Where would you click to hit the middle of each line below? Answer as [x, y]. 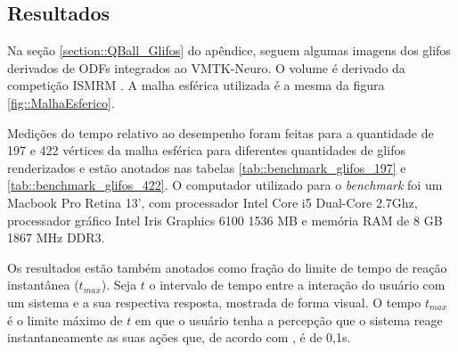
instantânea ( [43, 285]
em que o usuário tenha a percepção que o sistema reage [289, 319]
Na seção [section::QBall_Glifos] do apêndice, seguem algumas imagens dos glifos [229, 50]
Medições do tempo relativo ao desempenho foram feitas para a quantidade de [221, 132]
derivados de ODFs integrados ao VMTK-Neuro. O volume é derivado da [206, 67]
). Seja [119, 285]
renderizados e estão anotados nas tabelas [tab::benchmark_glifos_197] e [207, 167]
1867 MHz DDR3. [56, 237]
